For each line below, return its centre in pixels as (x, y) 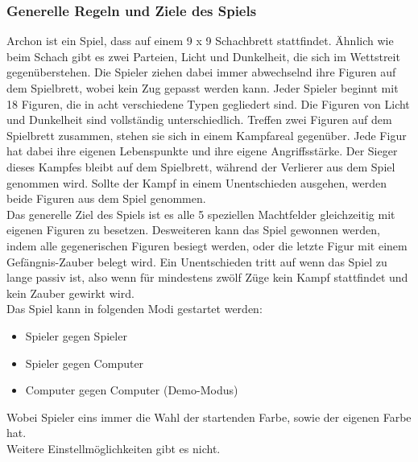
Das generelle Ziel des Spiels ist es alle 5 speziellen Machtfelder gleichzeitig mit (201, 214)
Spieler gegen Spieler (76, 335)
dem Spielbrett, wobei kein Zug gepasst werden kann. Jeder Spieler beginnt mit (203, 88)
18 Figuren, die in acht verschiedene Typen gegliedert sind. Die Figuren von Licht (208, 103)
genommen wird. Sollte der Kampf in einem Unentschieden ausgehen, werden (197, 182)
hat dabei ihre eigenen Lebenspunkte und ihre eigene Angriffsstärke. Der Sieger (202, 151)
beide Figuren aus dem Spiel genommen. (106, 198)
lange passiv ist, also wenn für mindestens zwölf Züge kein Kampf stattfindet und (207, 277)
